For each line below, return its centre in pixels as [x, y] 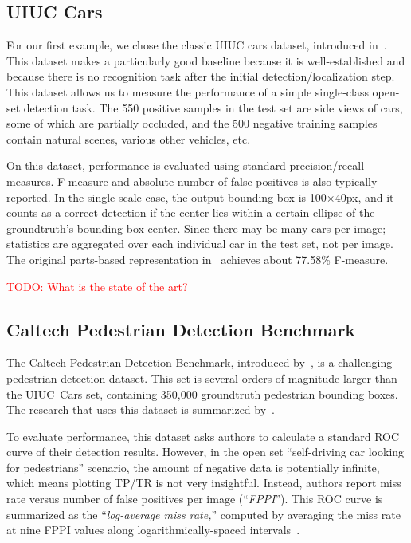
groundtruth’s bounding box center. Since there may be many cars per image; [196, 228]
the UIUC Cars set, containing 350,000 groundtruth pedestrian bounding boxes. [202, 393]
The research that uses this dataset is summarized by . [141, 409]
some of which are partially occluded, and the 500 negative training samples [192, 123]
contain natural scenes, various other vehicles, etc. [129, 138]
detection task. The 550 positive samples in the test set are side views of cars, [213, 107]
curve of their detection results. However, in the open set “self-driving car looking [205, 452]
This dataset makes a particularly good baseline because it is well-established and [206, 60]
